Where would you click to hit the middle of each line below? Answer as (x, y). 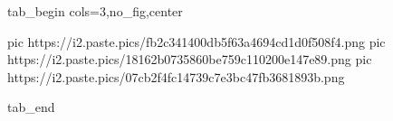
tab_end (31, 107)
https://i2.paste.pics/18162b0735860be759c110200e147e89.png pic (190, 59)
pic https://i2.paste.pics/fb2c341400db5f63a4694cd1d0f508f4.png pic (196, 41)
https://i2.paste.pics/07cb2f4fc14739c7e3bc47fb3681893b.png (176, 76)
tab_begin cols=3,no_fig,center (95, 11)
